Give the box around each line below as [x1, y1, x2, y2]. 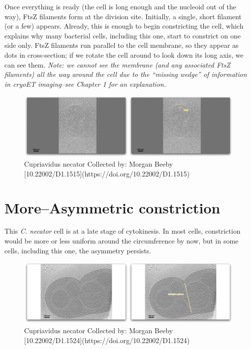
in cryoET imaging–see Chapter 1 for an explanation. [4, 78, 166, 89]
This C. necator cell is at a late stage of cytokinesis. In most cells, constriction [4, 226, 241, 236]
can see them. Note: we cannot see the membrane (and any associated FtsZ [4, 59, 231, 70]
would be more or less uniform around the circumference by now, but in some [4, 236, 239, 246]
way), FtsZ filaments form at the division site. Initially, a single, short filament [4, 11, 242, 21]
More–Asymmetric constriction [4, 197, 220, 217]
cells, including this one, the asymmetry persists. [4, 245, 152, 255]
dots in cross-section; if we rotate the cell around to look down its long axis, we [4, 49, 244, 60]
